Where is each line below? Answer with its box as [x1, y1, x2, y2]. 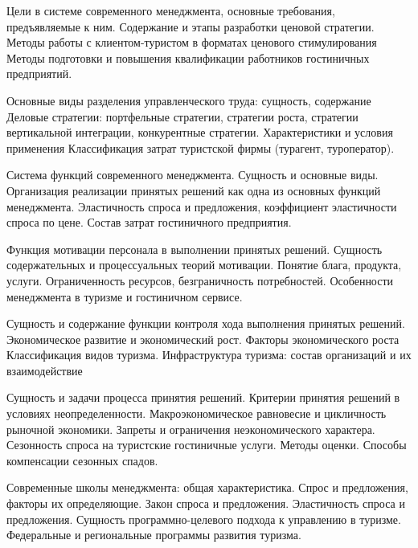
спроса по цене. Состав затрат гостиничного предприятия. [6, 214, 292, 231]
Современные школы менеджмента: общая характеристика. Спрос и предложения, [6, 479, 408, 496]
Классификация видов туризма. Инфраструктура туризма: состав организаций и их [6, 346, 412, 363]
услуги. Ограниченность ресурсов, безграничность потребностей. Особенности [6, 272, 394, 288]
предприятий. [6, 65, 72, 82]
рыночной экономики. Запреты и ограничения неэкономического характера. [6, 420, 375, 437]
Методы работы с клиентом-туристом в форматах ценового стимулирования [6, 34, 377, 51]
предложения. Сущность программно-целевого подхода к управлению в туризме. [6, 510, 401, 527]
